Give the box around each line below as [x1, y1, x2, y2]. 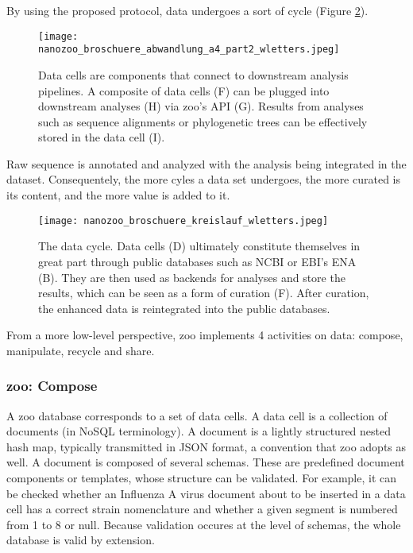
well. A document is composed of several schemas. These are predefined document [6, 454, 405, 470]
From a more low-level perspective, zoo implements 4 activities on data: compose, [6, 327, 403, 343]
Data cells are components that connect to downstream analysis [38, 66, 349, 83]
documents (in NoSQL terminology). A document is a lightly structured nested [6, 423, 392, 439]
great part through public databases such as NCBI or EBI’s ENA [38, 253, 357, 269]
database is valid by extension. [6, 532, 155, 548]
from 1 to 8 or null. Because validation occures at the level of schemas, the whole [6, 516, 401, 532]
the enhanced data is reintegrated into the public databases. [38, 300, 330, 316]
